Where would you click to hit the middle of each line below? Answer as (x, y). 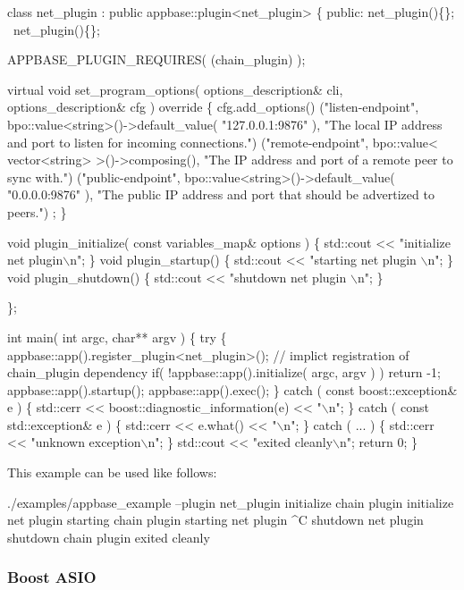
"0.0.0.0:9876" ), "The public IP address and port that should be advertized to (221, 194)
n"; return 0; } (379, 442)
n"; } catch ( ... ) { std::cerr (359, 424)
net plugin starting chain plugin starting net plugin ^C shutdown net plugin (215, 520)
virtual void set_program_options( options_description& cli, (175, 89)
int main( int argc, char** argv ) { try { (117, 337)
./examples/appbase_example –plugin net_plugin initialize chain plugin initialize (231, 502)
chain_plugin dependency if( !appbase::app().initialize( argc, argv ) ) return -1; (224, 372)
